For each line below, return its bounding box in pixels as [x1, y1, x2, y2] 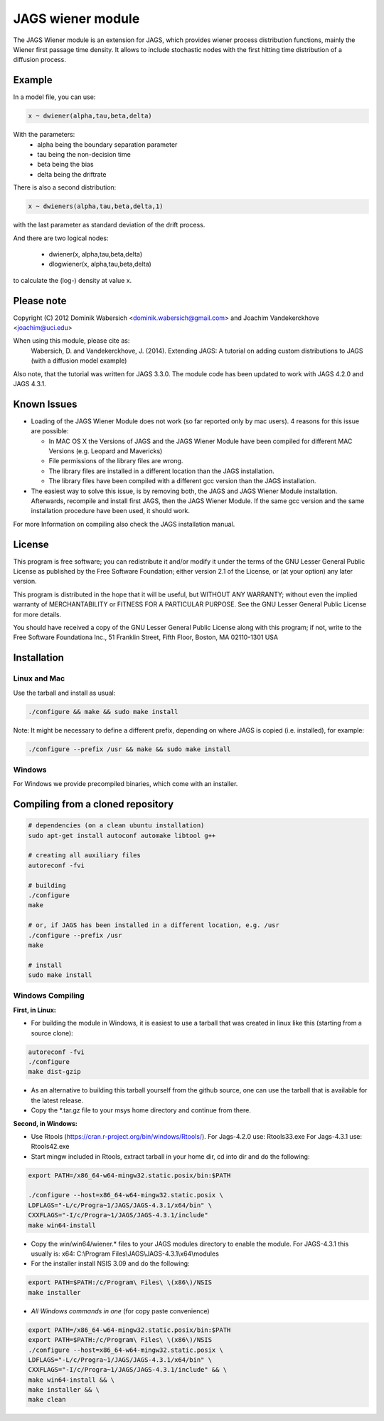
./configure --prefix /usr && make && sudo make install [28, 745, 231, 753]
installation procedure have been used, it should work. [31, 507, 190, 515]
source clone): [31, 1028, 74, 1037]
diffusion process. [13, 56, 67, 64]
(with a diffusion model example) [31, 356, 127, 365]
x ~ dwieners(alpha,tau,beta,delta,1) [28, 202, 164, 210]
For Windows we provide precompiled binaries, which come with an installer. [13, 780, 238, 788]
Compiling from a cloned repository [13, 798, 174, 810]
